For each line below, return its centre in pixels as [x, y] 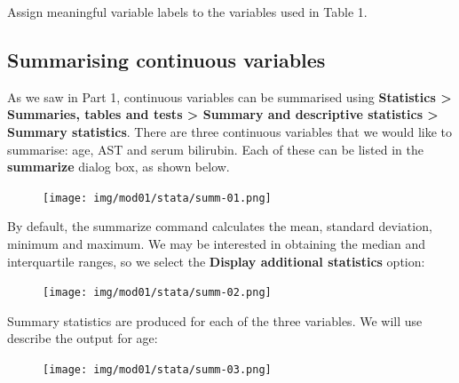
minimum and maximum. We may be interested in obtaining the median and [217, 244]
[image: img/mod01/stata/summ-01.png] [157, 198]
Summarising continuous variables [166, 59]
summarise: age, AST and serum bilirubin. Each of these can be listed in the [215, 149]
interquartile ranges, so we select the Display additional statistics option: [216, 261]
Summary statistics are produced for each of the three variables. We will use [215, 320]
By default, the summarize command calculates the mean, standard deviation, [220, 226]
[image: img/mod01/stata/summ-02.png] [157, 293]
